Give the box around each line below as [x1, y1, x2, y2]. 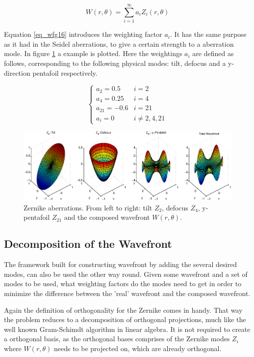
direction [4, 67, 30, 78]
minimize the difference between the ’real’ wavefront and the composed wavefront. [4, 288, 251, 298]
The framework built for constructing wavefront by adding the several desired [4, 259, 237, 269]
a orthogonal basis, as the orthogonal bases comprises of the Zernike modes [4, 333, 230, 344]
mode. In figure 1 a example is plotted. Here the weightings [4, 48, 182, 59]
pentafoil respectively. [32, 67, 98, 78]
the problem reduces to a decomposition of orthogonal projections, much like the [4, 314, 246, 325]
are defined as [192, 48, 234, 59]
